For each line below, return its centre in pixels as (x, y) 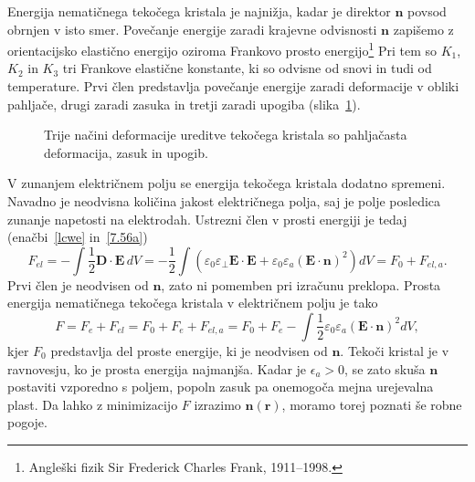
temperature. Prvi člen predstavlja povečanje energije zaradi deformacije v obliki (233, 86)
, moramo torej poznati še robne (372, 404)
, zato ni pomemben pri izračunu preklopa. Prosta (301, 284)
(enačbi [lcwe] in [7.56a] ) (78, 237)
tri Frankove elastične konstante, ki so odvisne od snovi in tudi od (247, 68)
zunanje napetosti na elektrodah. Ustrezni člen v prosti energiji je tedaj (207, 219)
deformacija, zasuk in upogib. (126, 152)
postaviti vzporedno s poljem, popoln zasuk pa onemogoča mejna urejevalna (221, 387)
